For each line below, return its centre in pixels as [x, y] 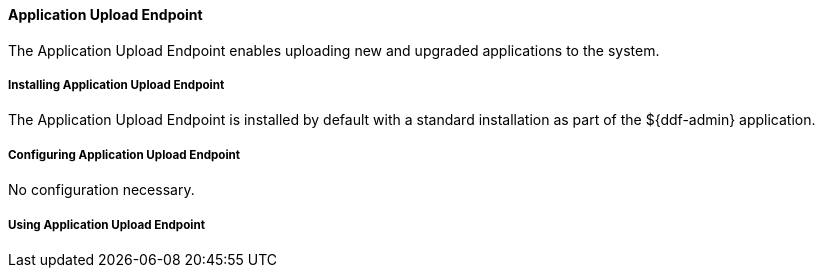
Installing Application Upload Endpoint [116, 85]
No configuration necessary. [101, 190]
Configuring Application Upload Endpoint [124, 154]
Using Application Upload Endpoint [106, 224]
